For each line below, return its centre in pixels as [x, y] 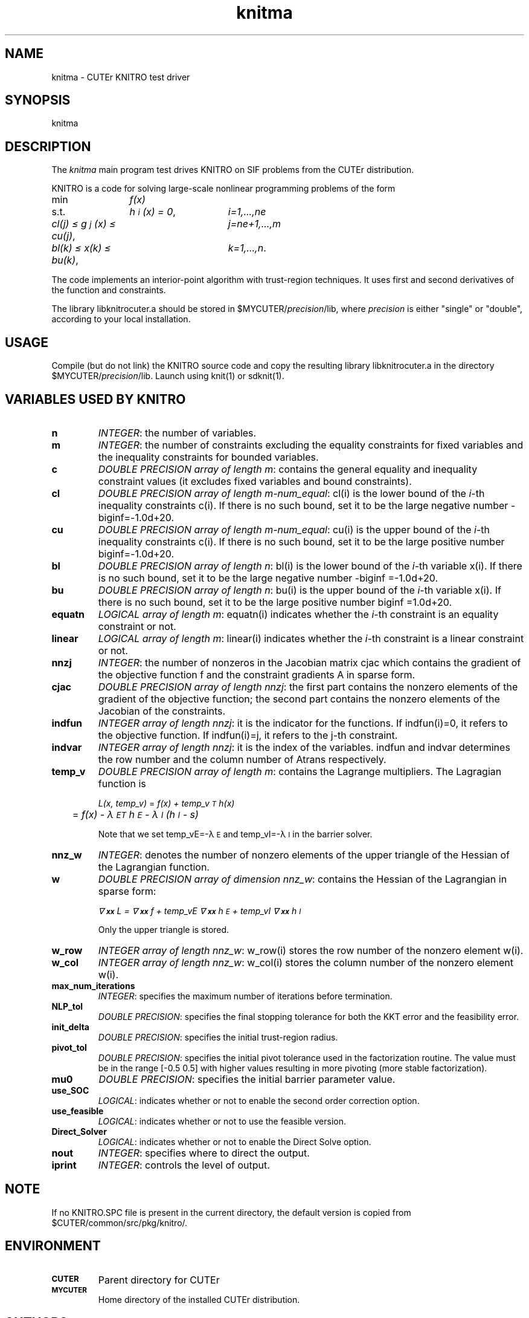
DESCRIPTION [48, 146]
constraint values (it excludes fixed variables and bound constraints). [255, 481]
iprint [64, 1165]
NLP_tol [67, 1006]
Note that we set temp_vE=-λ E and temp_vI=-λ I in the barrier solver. [235, 834]
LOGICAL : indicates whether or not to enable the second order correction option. [259, 1100]
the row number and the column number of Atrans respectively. [242, 759]
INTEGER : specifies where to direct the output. [204, 1153]
